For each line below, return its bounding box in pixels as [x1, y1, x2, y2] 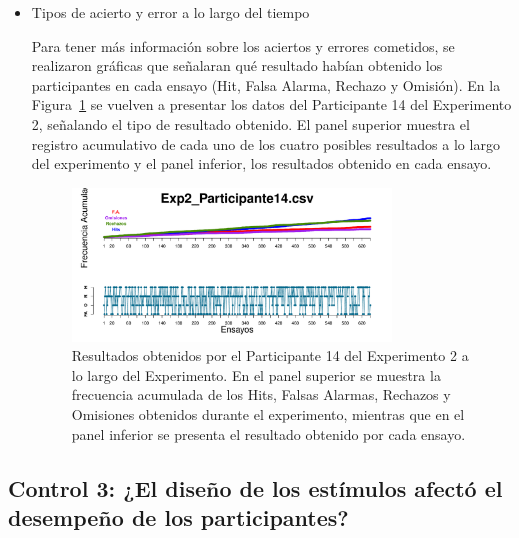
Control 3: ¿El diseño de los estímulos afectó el [8, 472, 503, 503]
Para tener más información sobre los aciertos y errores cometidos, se [31, 35, 455, 56]
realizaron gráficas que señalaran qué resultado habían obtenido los [31, 55, 443, 76]
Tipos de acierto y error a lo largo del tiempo [31, 2, 310, 22]
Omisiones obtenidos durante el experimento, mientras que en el [71, 403, 465, 424]
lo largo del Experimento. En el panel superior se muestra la [71, 364, 441, 385]
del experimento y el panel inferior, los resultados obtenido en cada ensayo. [31, 153, 492, 174]
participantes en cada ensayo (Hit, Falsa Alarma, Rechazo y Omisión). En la [31, 74, 501, 95]
